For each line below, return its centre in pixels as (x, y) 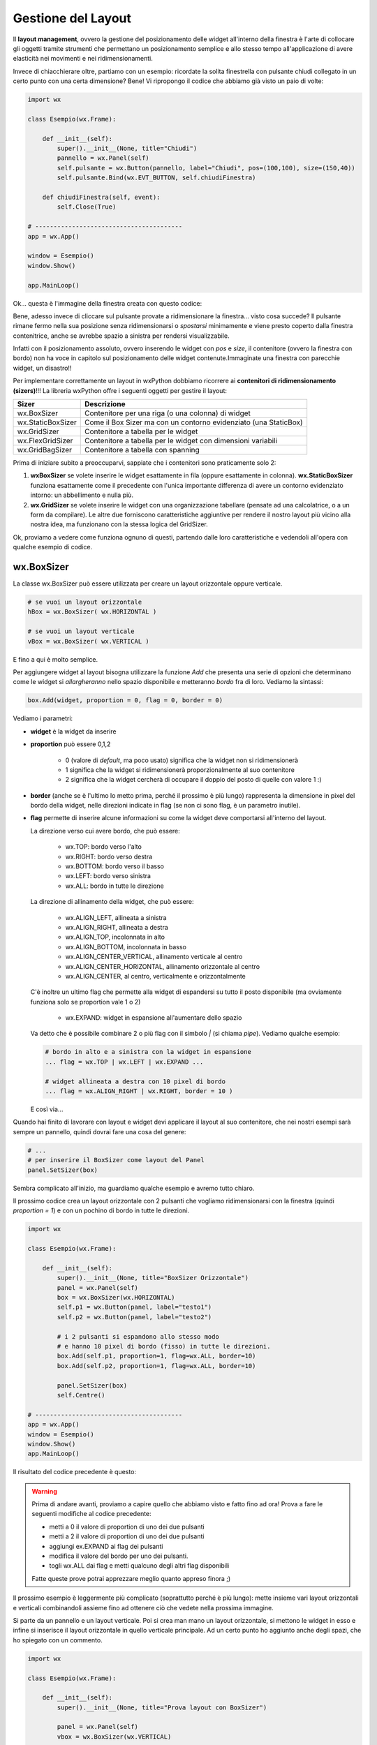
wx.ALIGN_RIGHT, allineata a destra (117, 927)
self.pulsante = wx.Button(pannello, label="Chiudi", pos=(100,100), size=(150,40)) (206, 168)
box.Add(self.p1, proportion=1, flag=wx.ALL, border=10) (156, 1356)
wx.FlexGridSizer (45, 441)
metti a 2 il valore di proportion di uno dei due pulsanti (127, 1536)
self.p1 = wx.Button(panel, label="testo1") (134, 1307)
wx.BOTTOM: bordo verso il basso (114, 866)
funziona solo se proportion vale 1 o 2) (86, 1002)
